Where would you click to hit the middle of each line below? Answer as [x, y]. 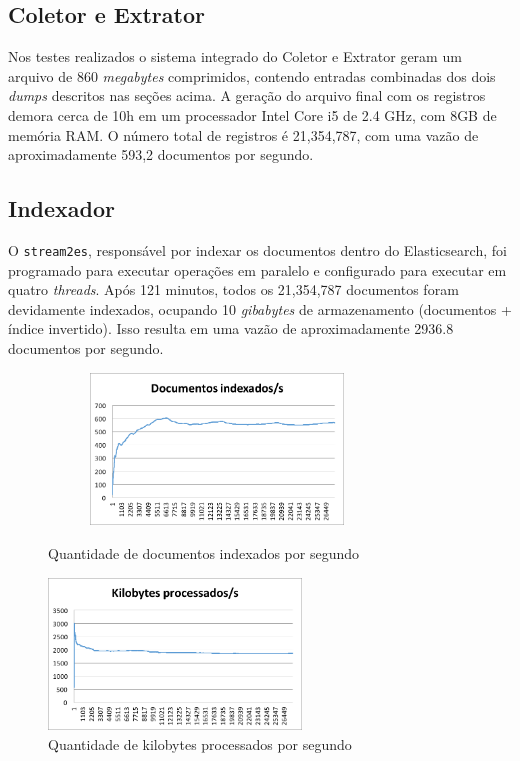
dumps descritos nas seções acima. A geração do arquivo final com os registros [247, 95]
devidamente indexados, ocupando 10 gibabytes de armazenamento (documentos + [260, 308]
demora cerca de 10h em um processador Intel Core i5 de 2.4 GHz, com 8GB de [252, 114]
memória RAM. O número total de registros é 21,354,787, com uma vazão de [243, 134]
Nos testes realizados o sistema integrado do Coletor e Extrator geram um [235, 56]
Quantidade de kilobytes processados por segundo [200, 743]
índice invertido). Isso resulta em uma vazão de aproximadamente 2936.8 [231, 328]
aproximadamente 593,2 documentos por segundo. [161, 154]
